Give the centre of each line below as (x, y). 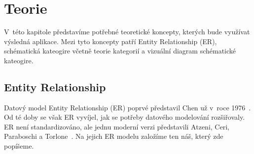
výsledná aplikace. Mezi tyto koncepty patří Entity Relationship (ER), (110, 41)
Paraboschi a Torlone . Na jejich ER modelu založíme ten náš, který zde (114, 136)
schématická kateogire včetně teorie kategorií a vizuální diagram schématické (120, 51)
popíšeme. (19, 146)
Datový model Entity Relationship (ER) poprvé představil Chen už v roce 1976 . (127, 107)
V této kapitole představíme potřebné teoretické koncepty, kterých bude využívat (127, 32)
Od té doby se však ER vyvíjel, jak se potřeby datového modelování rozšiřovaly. (125, 117)
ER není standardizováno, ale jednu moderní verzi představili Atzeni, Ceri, (117, 126)
